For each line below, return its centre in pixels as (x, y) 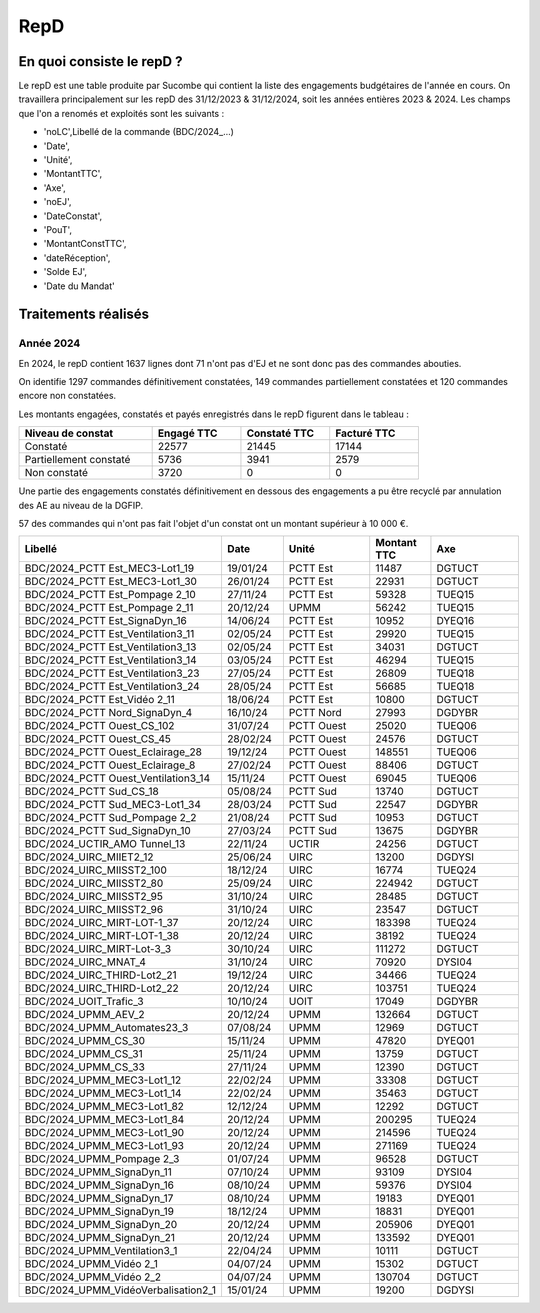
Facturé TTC (365, 433)
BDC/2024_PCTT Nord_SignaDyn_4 (108, 713)
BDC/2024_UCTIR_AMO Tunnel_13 (105, 844)
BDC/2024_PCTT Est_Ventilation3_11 (109, 634)
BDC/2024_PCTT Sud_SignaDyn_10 (108, 831)
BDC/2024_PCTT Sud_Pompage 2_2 (110, 818)
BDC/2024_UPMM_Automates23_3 (106, 1028)
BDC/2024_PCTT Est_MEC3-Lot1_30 (110, 582)
